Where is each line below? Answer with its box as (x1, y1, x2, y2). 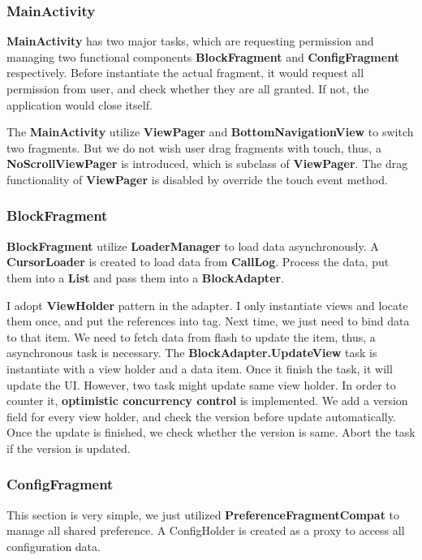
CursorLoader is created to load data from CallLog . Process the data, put (6, 253, 390, 270)
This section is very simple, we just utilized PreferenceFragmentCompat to (6, 506, 399, 523)
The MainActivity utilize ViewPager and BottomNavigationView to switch (6, 123, 414, 140)
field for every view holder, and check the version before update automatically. (6, 407, 396, 424)
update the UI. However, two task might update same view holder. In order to (6, 376, 396, 393)
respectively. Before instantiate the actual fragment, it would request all (6, 64, 364, 81)
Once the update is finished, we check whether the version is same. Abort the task (6, 424, 416, 441)
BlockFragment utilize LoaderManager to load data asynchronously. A (6, 237, 379, 254)
